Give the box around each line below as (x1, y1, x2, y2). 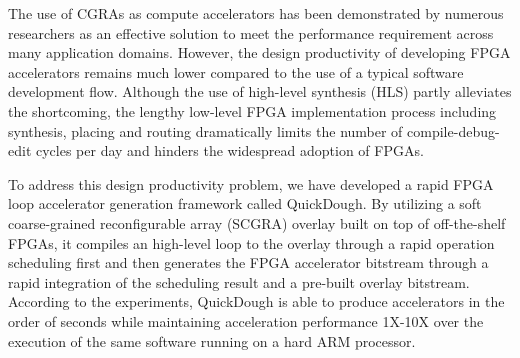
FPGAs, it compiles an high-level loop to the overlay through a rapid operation (8, 232, 495, 253)
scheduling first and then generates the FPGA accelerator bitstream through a (8, 252, 489, 273)
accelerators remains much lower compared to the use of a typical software (8, 61, 464, 82)
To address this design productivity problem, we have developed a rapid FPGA (8, 173, 494, 194)
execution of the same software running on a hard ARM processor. (8, 330, 416, 351)
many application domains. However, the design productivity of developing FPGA (8, 42, 511, 63)
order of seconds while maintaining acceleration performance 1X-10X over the (8, 310, 484, 331)
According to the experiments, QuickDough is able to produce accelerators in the (8, 291, 505, 312)
